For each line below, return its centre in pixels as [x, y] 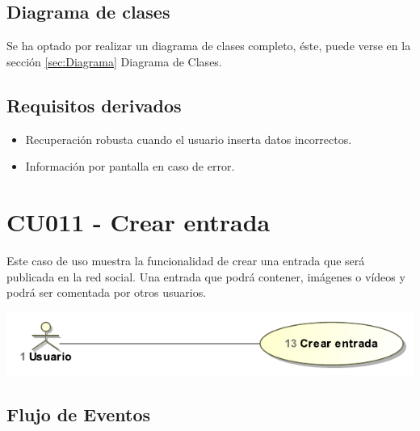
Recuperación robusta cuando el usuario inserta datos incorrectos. [189, 139]
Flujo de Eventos [79, 414]
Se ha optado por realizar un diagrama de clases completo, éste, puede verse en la [209, 46]
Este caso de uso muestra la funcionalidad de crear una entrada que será [186, 260]
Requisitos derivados [94, 105]
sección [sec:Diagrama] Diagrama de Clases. [114, 61]
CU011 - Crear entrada [139, 221]
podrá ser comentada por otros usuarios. [107, 292]
